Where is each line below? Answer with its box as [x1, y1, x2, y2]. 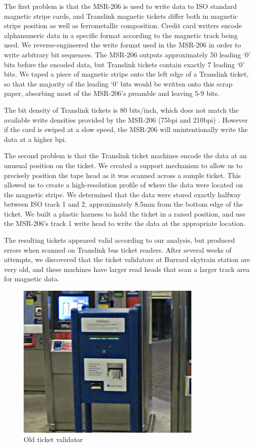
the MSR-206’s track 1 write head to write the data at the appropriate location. [4, 218, 246, 228]
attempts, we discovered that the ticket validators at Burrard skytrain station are [4, 254, 250, 265]
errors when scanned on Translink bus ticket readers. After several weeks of [4, 244, 232, 255]
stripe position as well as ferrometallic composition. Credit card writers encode [4, 20, 242, 31]
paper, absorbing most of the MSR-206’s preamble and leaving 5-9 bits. [4, 88, 219, 98]
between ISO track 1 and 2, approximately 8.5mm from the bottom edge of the [4, 199, 243, 209]
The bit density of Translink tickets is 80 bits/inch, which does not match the [4, 104, 239, 115]
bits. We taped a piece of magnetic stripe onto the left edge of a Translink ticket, [4, 69, 249, 79]
